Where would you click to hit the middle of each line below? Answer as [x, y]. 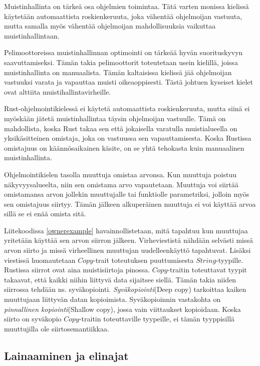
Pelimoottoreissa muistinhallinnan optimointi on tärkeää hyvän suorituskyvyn [123, 52]
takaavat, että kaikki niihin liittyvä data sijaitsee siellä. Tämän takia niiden [120, 279]
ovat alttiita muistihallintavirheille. [58, 91]
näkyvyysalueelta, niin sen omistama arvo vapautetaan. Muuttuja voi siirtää [121, 184]
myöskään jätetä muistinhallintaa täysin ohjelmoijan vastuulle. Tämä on [115, 118]
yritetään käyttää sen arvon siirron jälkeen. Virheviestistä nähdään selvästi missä [129, 240]
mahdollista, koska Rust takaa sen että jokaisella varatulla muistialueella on [121, 128]
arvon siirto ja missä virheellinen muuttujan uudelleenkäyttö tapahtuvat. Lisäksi [127, 250]
